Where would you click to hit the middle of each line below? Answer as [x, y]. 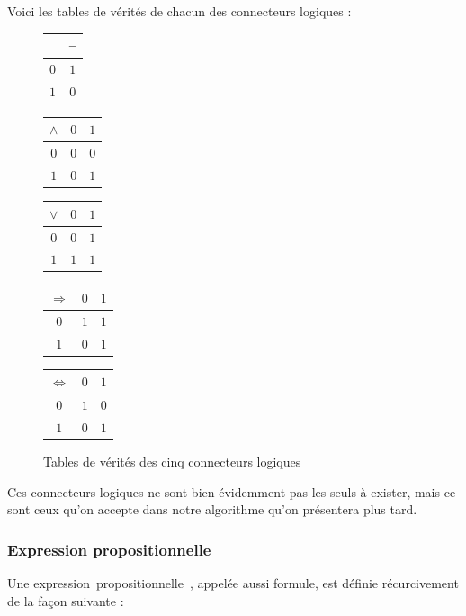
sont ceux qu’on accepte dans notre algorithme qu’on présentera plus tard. [212, 509]
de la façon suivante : [66, 600]
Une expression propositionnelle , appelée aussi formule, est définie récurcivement [233, 583]
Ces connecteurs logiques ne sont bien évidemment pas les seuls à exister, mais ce [232, 491]
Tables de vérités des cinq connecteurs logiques [172, 461]
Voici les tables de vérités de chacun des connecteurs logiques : [179, 11]
